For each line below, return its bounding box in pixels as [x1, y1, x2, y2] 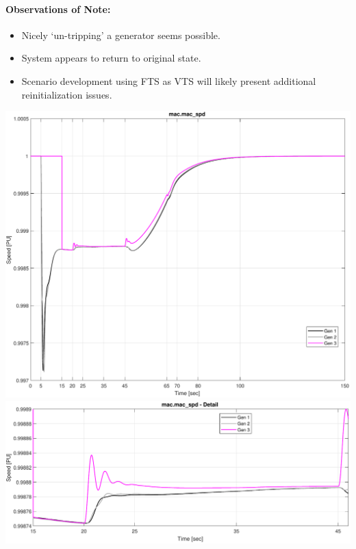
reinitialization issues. [21, 87, 112, 101]
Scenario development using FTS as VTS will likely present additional [21, 73, 316, 88]
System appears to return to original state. [21, 51, 201, 65]
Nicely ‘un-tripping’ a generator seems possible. [21, 27, 220, 42]
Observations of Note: [5, 1, 111, 16]
